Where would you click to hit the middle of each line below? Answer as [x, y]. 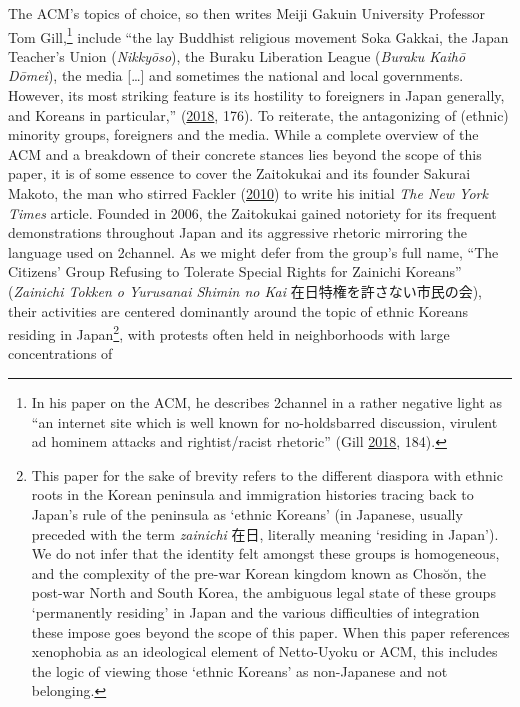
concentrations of [60, 353]
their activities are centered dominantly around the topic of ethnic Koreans [238, 310]
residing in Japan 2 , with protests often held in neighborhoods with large [229, 332]
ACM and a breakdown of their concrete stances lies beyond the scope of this [245, 153]
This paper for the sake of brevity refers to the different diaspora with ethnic [267, 474]
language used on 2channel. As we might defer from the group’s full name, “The [253, 251]
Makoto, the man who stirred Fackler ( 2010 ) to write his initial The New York [248, 193]
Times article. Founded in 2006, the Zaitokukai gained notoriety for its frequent [252, 212]
